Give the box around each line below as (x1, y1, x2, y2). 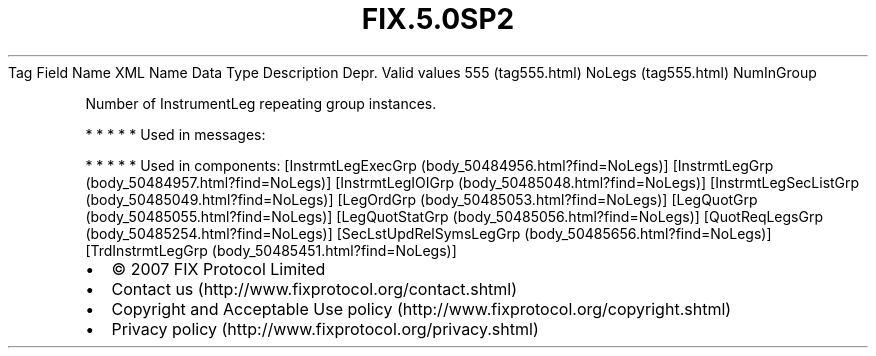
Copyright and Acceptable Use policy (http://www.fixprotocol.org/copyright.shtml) (111, 298, 732, 319)
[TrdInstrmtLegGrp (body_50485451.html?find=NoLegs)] (85, 241, 457, 259)
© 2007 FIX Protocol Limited (111, 258, 326, 279)
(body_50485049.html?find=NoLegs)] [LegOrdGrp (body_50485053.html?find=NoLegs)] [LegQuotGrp (85, 190, 758, 208)
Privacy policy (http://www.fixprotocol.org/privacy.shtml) (111, 318, 539, 339)
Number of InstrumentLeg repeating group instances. (85, 94, 437, 112)
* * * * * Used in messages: (85, 125, 266, 143)
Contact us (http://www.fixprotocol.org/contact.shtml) (111, 278, 518, 299)
